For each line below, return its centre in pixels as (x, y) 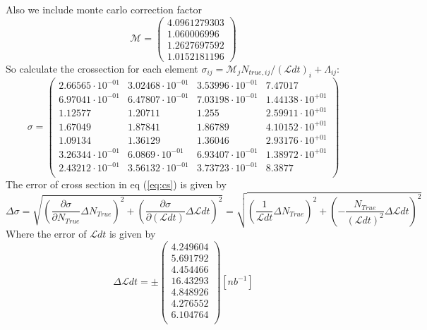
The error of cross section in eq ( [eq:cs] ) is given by (116, 184)
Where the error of (46, 234)
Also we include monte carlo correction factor (104, 9)
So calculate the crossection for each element (102, 68)
